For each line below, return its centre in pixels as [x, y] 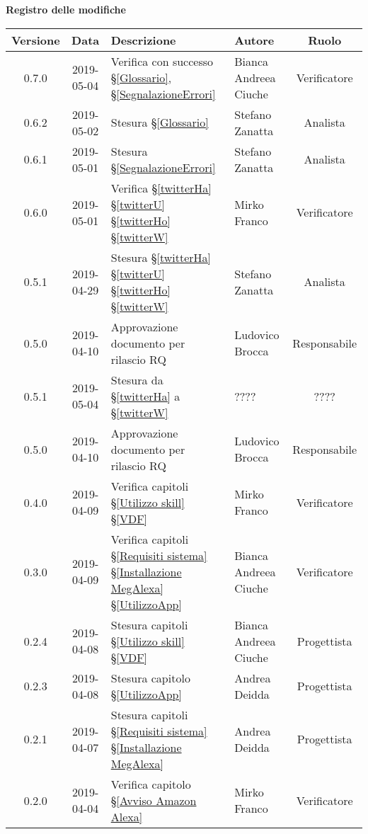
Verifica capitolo [151, 784]
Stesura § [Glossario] [160, 122]
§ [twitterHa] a [145, 396]
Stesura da [137, 379]
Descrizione [143, 40]
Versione [36, 40]
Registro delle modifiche [66, 9]
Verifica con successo [162, 61]
